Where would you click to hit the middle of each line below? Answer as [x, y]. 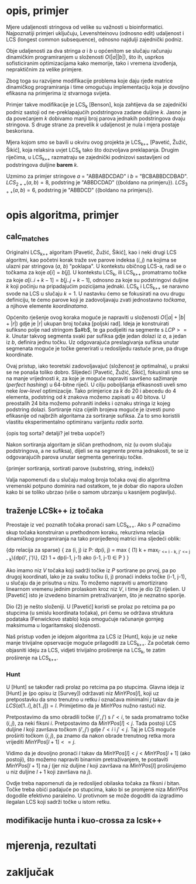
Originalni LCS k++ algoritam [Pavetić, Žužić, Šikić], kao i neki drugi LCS [91, 253]
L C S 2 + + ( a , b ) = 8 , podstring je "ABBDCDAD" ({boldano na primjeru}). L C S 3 [97, 183]
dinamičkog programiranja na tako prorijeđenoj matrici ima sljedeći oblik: [94, 538]
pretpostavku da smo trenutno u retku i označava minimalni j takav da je [93, 700]
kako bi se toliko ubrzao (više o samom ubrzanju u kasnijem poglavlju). [91, 492]
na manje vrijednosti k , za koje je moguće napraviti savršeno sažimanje [92, 379]
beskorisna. [20, 130]
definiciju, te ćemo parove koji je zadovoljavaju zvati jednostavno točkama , [96, 300]
